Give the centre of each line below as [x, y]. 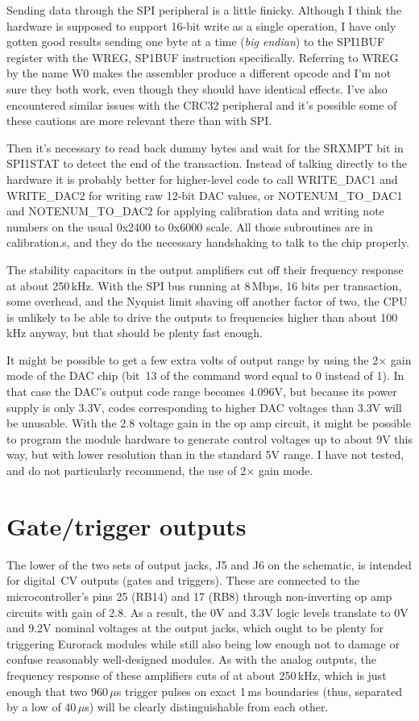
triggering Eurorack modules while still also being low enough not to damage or [203, 643]
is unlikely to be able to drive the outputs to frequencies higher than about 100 [202, 317]
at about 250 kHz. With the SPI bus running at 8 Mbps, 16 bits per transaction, [204, 285]
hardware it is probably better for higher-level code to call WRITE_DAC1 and [202, 179]
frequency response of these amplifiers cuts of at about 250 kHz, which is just [197, 675]
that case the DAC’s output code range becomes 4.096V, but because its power [202, 392]
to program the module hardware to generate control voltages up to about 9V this [209, 438]
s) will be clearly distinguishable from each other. [207, 707]
